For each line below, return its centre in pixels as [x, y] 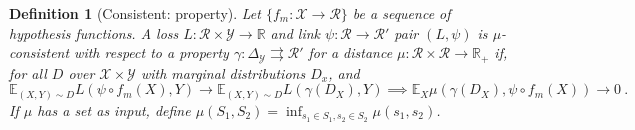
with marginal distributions [223, 72]
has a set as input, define [114, 109]
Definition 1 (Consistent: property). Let [135, 13]
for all [28, 72]
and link [295, 32]
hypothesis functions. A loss [94, 32]
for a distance [350, 52]
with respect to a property [151, 52]
